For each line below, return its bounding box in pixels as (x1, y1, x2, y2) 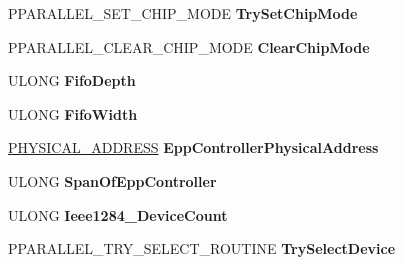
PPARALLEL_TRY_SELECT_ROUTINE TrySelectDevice (8, 238, 396, 259)
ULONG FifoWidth (8, 103, 138, 124)
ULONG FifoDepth (8, 70, 136, 91)
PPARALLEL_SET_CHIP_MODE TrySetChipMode (8, 3, 358, 23)
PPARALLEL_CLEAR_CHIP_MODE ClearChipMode (8, 36, 370, 57)
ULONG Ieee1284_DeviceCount (8, 204, 228, 225)
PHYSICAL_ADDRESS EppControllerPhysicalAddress (8, 137, 379, 158)
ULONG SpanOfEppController (8, 170, 217, 191)
